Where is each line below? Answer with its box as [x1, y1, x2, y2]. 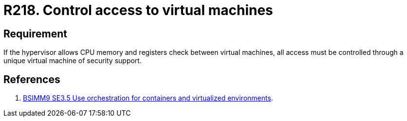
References [3, 73, 60, 86]
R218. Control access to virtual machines [3, 2, 273, 18]
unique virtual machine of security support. [3, 56, 142, 65]
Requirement [3, 27, 68, 40]
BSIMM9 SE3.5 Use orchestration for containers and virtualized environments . [23, 94, 273, 103]
